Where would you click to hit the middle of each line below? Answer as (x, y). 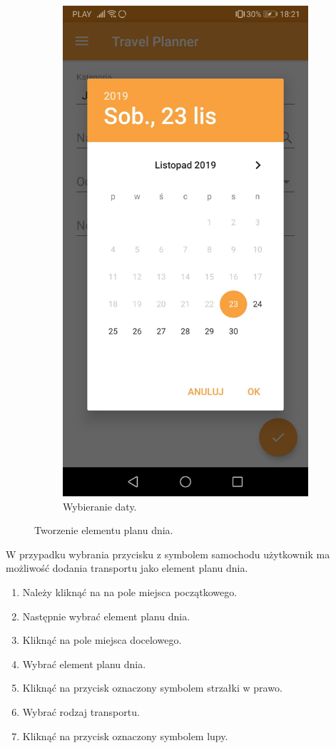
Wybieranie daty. (100, 506)
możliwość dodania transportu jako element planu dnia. (127, 568)
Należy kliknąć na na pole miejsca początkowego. (130, 591)
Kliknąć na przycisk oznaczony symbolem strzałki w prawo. (152, 688)
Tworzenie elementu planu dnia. (104, 530)
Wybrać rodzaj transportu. (81, 711)
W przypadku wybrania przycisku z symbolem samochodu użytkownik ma (168, 554)
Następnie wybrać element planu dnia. (106, 616)
